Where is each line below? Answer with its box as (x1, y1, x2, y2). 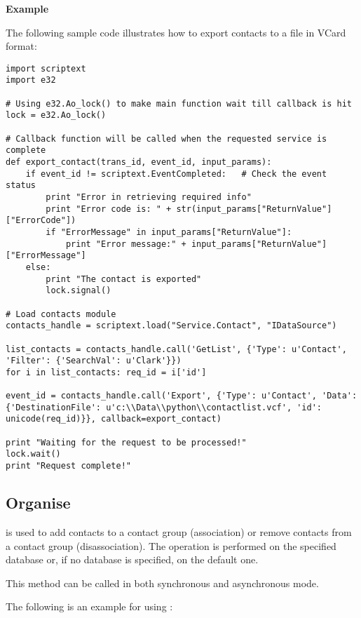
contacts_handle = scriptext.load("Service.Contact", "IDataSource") (6, 321, 337, 331)
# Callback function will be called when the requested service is (6, 133, 327, 144)
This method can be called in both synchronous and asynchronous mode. (6, 575, 319, 590)
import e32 (6, 75, 56, 86)
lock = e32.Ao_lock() (6, 110, 107, 121)
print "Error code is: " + (46, 203, 172, 214)
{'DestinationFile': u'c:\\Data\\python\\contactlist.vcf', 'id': (6, 402, 322, 412)
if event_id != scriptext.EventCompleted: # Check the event (25, 168, 327, 179)
